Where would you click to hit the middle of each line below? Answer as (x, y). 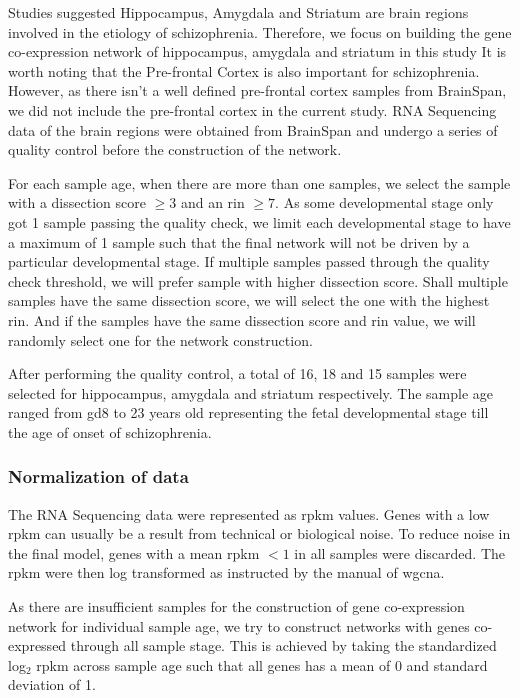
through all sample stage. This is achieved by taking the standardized (283, 645)
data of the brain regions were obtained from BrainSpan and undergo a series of (253, 129)
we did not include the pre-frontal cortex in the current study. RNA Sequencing (252, 109)
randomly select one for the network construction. (160, 339)
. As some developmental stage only (384, 202)
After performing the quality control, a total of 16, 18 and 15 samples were (237, 373)
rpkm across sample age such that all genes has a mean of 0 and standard (262, 664)
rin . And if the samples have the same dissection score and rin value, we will (242, 319)
